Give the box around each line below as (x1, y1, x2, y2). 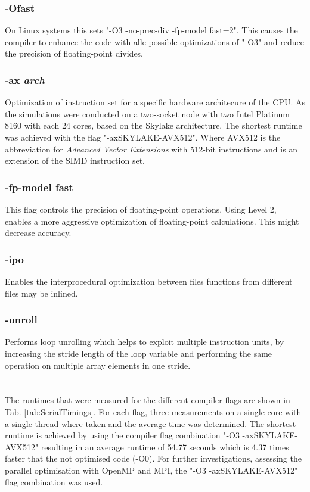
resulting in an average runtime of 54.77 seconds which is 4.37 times (41, 440, 289, 453)
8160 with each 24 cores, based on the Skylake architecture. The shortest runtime (5, 119, 302, 132)
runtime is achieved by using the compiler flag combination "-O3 (5, 429, 240, 441)
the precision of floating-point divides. (5, 47, 144, 60)
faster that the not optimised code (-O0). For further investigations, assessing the (5, 452, 302, 465)
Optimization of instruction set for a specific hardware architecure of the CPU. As (5, 96, 305, 108)
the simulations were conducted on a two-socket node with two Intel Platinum (5, 107, 290, 120)
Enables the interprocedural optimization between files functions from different (5, 275, 293, 287)
